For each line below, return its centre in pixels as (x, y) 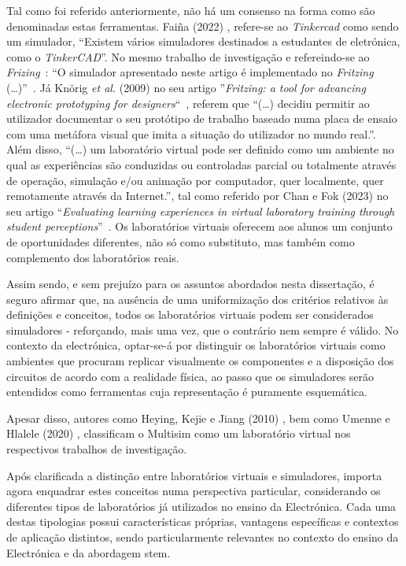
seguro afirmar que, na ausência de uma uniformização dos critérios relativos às (197, 299)
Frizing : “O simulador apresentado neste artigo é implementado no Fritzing (190, 72)
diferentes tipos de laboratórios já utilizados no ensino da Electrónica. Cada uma (201, 506)
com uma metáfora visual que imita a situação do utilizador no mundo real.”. (191, 133)
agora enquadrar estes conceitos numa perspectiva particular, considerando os (194, 491)
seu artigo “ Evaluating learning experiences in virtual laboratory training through (201, 211)
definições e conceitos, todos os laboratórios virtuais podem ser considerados (190, 314)
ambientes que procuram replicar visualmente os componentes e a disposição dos (200, 361)
